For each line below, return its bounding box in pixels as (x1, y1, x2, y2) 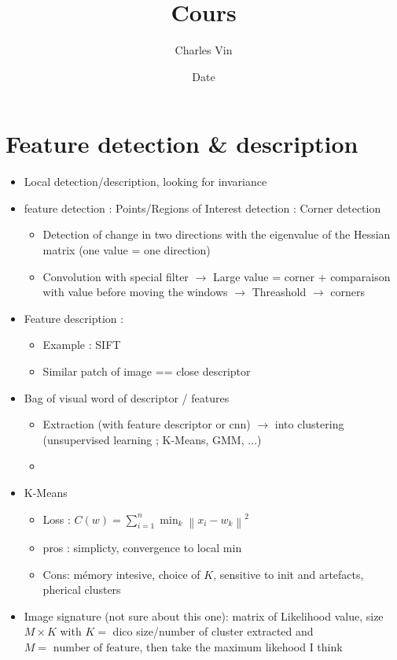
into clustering (274, 416, 344, 432)
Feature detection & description (6, 128, 358, 160)
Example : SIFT (42, 336, 121, 353)
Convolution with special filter (42, 268, 189, 284)
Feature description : (24, 310, 124, 326)
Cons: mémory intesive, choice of (42, 565, 200, 582)
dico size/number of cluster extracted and (112, 623, 314, 640)
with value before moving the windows (42, 284, 228, 300)
